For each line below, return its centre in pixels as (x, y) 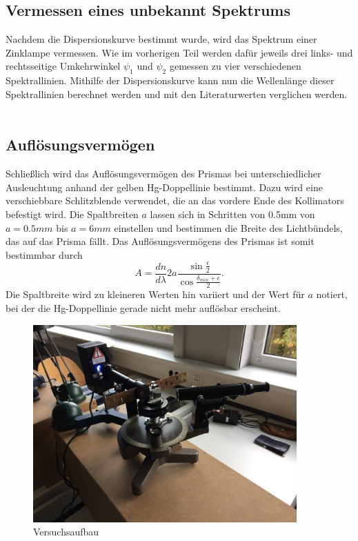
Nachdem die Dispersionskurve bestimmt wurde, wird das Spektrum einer (161, 39)
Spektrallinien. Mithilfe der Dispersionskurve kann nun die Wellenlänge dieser (170, 80)
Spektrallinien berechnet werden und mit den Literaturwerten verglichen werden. (177, 94)
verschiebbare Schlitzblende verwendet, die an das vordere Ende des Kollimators (175, 200)
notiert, (332, 294)
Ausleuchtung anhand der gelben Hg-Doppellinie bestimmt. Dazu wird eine (164, 187)
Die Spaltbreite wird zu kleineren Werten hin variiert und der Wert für (155, 294)
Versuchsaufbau (66, 532)
